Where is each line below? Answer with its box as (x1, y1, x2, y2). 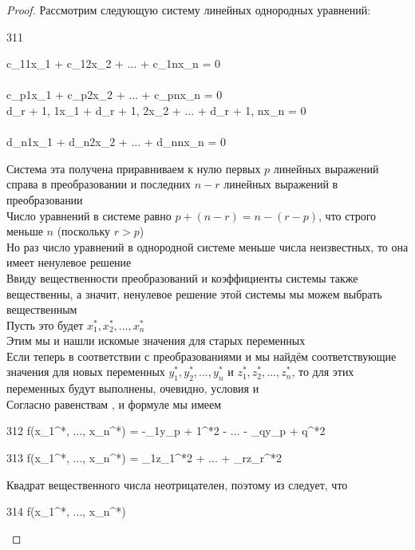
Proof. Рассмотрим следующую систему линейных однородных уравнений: (6, 2, 371, 18)
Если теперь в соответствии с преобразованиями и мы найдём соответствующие (6, 347, 397, 364)
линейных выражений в (223, 176, 338, 192)
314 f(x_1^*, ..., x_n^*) (6, 503, 126, 520)
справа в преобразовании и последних (6, 176, 192, 192)
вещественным (6, 301, 77, 318)
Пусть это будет (6, 316, 84, 333)
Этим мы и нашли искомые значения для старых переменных (6, 332, 306, 349)
